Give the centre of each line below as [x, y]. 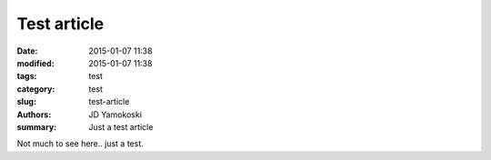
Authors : [34, 115]
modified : [35, 63]
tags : [27, 76]
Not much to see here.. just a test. [80, 144]
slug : [26, 102]
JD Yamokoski [115, 115]
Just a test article [121, 126]
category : [36, 89]
